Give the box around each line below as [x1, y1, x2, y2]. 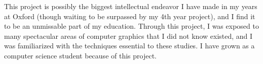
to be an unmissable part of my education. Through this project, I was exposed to [4, 21, 259, 31]
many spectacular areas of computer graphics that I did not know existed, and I [4, 30, 253, 41]
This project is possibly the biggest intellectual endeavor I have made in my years [4, 1, 257, 11]
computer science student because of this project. [4, 50, 157, 60]
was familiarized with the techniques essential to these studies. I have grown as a [4, 40, 255, 51]
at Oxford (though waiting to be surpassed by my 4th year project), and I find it [4, 11, 255, 21]
